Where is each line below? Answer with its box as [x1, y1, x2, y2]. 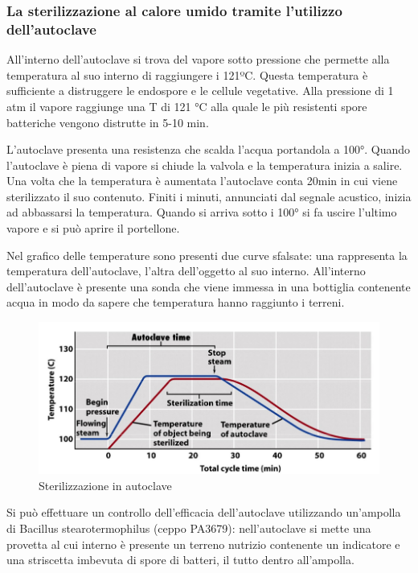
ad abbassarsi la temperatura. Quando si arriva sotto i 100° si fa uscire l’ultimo [6, 204, 397, 221]
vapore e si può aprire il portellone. [6, 220, 180, 237]
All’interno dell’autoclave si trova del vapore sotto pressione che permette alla [6, 51, 390, 68]
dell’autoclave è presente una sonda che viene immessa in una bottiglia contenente [6, 278, 411, 295]
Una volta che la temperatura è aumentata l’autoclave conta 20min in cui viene [6, 172, 398, 189]
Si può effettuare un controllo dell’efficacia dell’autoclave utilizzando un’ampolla [6, 504, 401, 521]
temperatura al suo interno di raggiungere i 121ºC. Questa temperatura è [6, 66, 368, 83]
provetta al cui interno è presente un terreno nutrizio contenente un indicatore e [6, 535, 400, 552]
